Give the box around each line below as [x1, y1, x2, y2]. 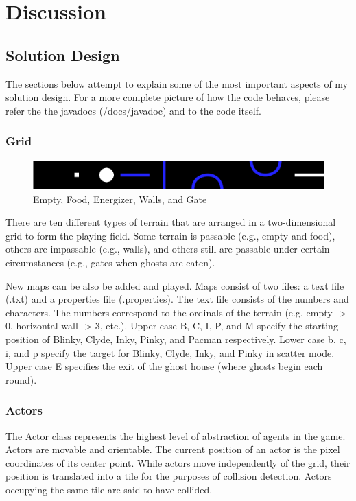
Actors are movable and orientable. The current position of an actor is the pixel [5, 442, 340, 456]
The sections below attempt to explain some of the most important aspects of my [5, 76, 348, 91]
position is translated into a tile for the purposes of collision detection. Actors [5, 469, 332, 483]
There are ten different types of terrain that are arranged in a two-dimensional [5, 215, 336, 229]
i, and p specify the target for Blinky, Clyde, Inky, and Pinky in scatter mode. [5, 345, 335, 360]
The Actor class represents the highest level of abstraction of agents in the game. [5, 428, 346, 443]
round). [5, 372, 37, 386]
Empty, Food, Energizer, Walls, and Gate [33, 191, 207, 206]
